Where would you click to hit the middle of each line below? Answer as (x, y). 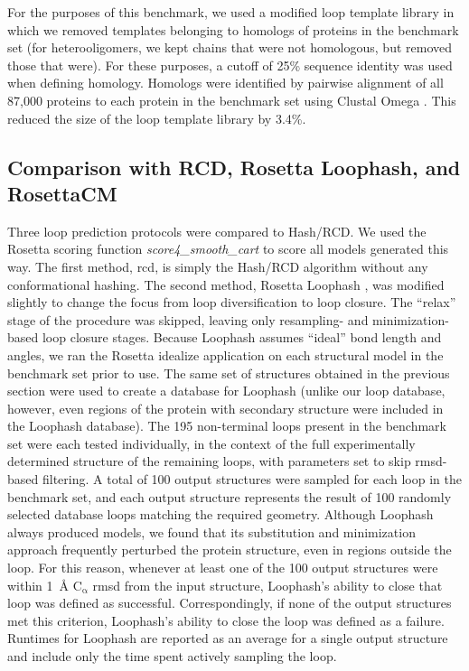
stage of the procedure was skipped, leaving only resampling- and (188, 319)
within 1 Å (38, 585)
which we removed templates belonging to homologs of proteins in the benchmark (233, 29)
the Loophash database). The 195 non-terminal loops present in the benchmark (227, 426)
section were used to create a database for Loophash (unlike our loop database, (226, 391)
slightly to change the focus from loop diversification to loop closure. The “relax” (232, 302)
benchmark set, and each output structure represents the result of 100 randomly (230, 496)
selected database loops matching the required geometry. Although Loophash (220, 514)
